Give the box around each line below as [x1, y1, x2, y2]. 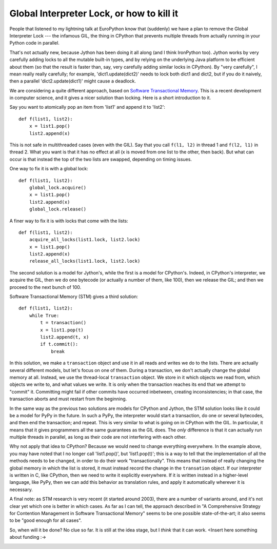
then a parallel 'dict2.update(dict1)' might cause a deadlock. [9, 78, 136, 84]
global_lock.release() [29, 206, 87, 212]
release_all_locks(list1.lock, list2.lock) [29, 258, 141, 264]
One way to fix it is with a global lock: [9, 166, 88, 172]
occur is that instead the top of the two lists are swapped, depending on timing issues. [9, 156, 192, 162]
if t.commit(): [40, 341, 78, 347]
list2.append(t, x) [40, 334, 89, 340]
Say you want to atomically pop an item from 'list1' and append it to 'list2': [9, 104, 165, 110]
